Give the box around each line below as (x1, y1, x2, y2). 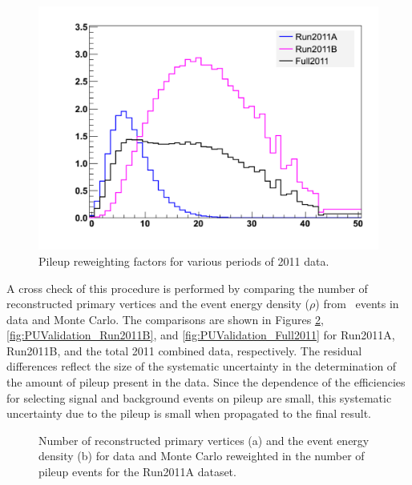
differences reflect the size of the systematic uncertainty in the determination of (6, 358, 397, 375)
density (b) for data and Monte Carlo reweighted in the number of (38, 447, 365, 464)
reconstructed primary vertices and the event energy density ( (6, 295, 310, 312)
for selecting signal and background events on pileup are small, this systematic (6, 389, 392, 406)
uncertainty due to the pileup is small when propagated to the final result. (6, 405, 371, 422)
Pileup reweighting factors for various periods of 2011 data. (38, 252, 329, 269)
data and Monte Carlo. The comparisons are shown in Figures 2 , (6, 311, 324, 327)
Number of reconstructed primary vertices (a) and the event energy (38, 431, 370, 448)
